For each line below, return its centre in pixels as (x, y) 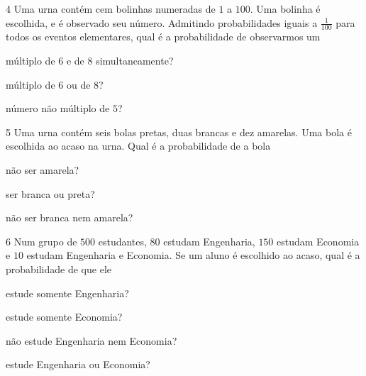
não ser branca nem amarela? (70, 217)
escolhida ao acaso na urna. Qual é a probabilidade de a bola (138, 146)
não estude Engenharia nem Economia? (91, 340)
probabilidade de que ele (59, 269)
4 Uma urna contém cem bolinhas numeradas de (111, 9)
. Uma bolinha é (285, 9)
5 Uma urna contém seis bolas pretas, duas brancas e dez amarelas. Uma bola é (179, 132)
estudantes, (122, 241)
